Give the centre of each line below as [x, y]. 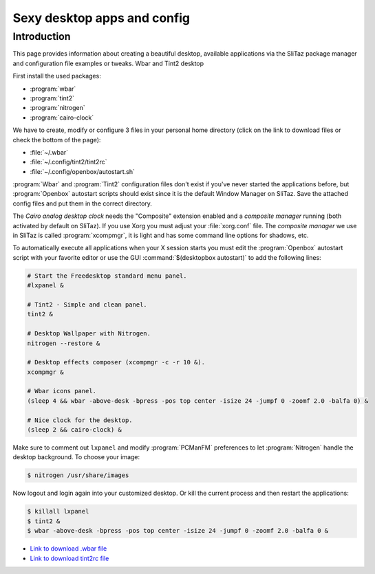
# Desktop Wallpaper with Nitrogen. [89, 334]
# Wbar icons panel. [62, 391]
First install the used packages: [57, 76]
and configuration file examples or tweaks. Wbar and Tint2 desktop [108, 63]
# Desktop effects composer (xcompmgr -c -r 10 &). [116, 362]
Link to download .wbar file [68, 549]
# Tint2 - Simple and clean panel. [87, 305]
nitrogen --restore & [64, 343]
